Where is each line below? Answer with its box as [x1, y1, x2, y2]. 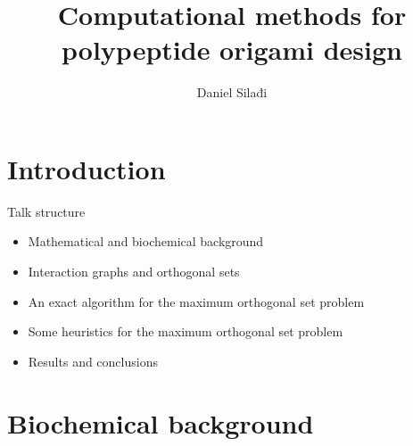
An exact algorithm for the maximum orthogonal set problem [28, 292, 365, 310]
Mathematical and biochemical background [28, 232, 264, 251]
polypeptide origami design [62, 31, 402, 68]
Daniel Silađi [196, 83, 268, 102]
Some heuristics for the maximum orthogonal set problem [28, 322, 343, 341]
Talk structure [7, 202, 86, 220]
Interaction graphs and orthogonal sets [28, 262, 240, 281]
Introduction [7, 150, 166, 186]
